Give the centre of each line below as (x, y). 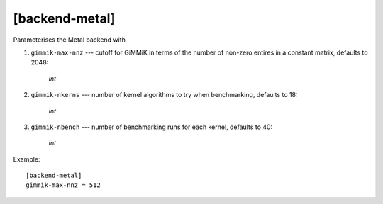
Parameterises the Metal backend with (69, 40)
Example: (27, 159)
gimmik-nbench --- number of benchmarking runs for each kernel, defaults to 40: (152, 127)
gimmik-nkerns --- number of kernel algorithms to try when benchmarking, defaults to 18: (164, 95)
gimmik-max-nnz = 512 (63, 185)
